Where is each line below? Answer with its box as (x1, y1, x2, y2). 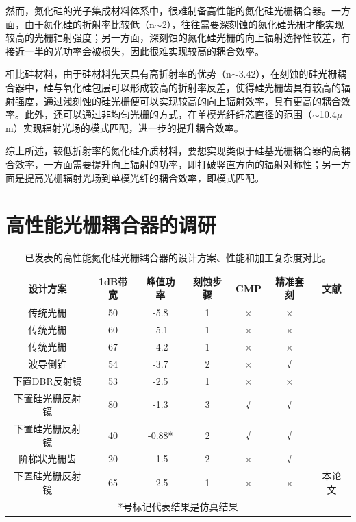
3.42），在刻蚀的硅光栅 (238, 67, 338, 81)
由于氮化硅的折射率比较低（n (24, 16, 155, 31)
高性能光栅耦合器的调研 (5, 211, 217, 239)
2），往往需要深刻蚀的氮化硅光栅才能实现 (162, 16, 344, 31)
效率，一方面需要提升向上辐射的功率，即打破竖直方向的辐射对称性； (14, 156, 322, 171)
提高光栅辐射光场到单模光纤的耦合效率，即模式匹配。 (24, 170, 264, 185)
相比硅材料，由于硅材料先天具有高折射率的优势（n (5, 67, 231, 81)
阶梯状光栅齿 (18, 451, 77, 466)
